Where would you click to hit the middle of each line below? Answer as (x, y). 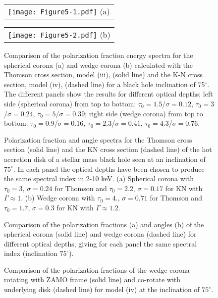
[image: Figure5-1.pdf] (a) (59, 11)
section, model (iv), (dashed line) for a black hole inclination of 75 (105, 84)
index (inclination (31, 253)
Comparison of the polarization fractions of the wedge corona (97, 270)
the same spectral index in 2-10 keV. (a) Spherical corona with (99, 178)
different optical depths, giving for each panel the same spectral (101, 243)
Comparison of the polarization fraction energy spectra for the (99, 55)
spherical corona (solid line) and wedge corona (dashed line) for (100, 234)
